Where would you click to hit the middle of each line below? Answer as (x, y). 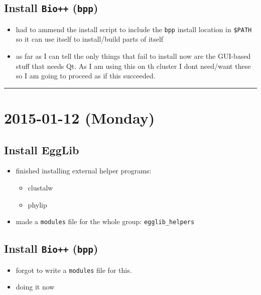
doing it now (35, 287)
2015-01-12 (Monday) (80, 118)
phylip (37, 204)
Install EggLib (42, 150)
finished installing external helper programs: (84, 171)
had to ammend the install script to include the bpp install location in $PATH (134, 29)
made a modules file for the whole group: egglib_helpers (105, 221)
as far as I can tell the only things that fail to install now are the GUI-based (133, 56)
